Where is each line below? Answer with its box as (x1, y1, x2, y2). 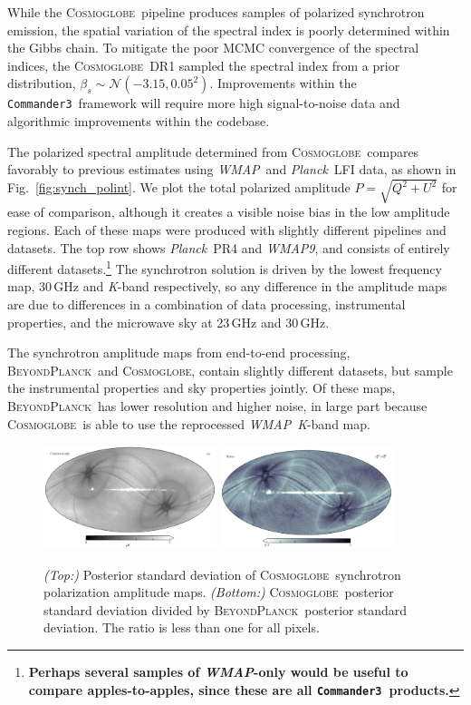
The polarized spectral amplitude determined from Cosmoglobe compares (7, 142, 419, 161)
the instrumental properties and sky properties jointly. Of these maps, (7, 378, 396, 397)
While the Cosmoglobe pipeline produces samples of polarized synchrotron (7, 3, 425, 21)
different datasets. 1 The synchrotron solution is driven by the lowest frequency (7, 257, 442, 278)
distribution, (7, 73, 76, 93)
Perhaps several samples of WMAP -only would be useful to (28, 661, 409, 681)
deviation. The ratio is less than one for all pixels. (43, 618, 320, 637)
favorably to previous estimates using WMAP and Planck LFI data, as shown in (7, 160, 457, 179)
